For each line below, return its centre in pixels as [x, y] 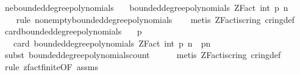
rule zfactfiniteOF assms [51, 66]
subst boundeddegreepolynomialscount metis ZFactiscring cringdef [143, 55]
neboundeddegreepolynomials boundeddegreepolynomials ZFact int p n [146, 7]
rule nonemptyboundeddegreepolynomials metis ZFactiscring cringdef [155, 19]
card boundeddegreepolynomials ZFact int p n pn [112, 43]
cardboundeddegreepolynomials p [73, 31]
